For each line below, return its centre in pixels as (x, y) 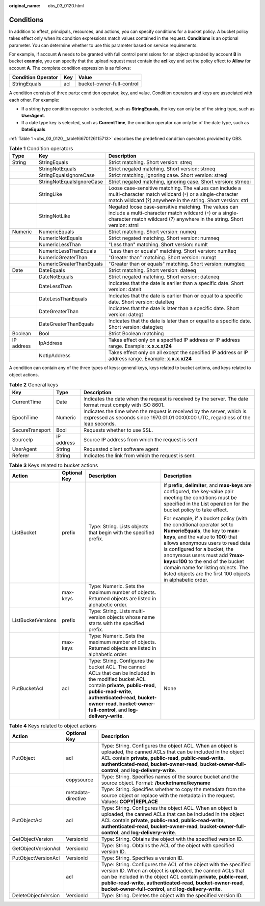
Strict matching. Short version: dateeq (152, 270)
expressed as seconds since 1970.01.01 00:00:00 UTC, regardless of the (167, 417)
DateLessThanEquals (63, 299)
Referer (21, 455)
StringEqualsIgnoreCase (67, 175)
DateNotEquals (56, 277)
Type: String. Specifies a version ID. (143, 858)
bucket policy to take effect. (196, 509)
